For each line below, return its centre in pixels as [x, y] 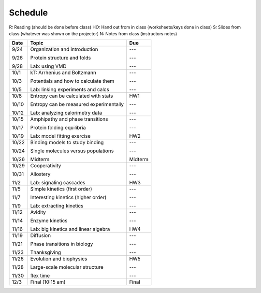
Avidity [38, 212]
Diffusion [40, 235]
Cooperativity [46, 166]
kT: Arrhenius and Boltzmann [63, 73]
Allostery [40, 174]
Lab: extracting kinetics [57, 206]
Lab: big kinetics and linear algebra [70, 229]
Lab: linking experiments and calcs [70, 89]
